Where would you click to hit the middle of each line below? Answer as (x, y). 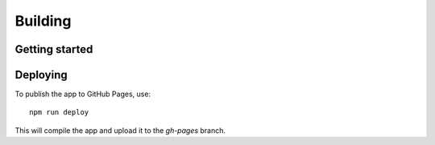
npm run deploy (59, 113)
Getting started (54, 49)
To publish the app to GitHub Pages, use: (83, 94)
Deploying (41, 75)
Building (43, 21)
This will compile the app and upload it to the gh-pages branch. (120, 130)
